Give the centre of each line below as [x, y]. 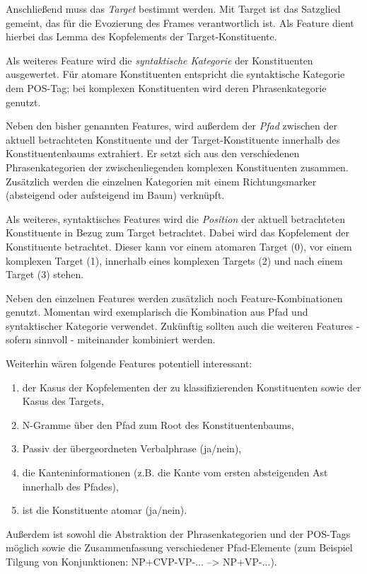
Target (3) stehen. [45, 274]
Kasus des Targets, [63, 401]
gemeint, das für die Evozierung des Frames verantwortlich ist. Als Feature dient [180, 22]
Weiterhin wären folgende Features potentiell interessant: [129, 363]
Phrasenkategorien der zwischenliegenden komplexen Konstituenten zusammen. [177, 167]
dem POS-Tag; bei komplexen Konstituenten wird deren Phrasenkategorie [166, 87]
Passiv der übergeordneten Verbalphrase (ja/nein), [132, 448]
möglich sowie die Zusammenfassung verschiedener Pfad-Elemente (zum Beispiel [179, 547]
